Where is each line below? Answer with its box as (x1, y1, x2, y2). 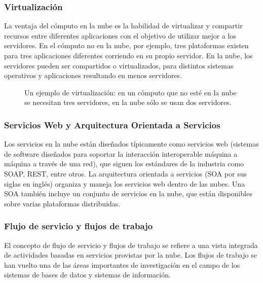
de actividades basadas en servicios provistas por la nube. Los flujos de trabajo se (4, 250, 257, 260)
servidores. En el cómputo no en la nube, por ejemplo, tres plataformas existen (4, 40, 249, 51)
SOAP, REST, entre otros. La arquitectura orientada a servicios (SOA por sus (4, 168, 247, 179)
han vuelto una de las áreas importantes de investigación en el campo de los (4, 259, 240, 270)
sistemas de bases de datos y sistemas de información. (4, 269, 171, 280)
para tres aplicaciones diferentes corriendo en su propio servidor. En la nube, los (4, 50, 253, 60)
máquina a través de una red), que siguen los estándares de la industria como (4, 158, 244, 169)
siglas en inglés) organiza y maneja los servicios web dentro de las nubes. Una (4, 178, 245, 189)
